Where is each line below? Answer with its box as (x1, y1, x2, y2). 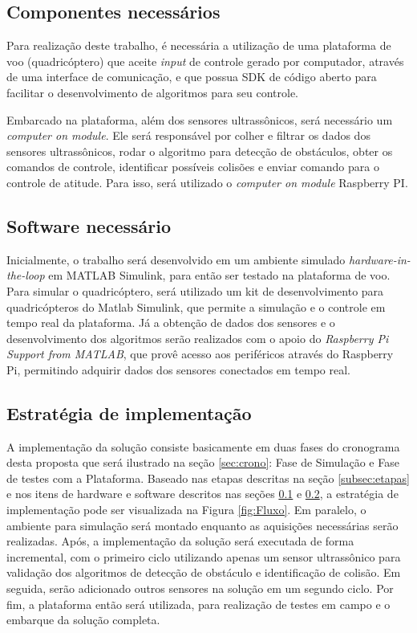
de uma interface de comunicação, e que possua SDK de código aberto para (6, 68, 377, 85)
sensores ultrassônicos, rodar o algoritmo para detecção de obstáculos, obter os (6, 142, 393, 159)
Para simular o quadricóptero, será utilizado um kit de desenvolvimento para (6, 282, 384, 299)
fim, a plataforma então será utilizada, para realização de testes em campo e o (6, 595, 391, 612)
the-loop (6, 267, 45, 284)
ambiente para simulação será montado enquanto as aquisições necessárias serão (6, 517, 399, 533)
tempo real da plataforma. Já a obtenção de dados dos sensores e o (6, 314, 335, 331)
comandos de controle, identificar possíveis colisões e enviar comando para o (6, 158, 379, 175)
